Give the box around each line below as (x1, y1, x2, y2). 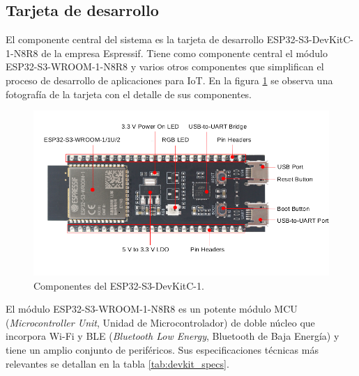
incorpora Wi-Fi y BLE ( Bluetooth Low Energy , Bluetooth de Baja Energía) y (6, 329, 339, 343)
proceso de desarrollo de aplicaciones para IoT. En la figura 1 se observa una (6, 72, 333, 87)
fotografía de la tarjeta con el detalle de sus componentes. (6, 86, 252, 101)
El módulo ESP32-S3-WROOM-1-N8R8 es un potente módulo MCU (6, 301, 298, 316)
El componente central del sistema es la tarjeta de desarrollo (6, 32, 264, 47)
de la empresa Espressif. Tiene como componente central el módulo (41, 45, 328, 60)
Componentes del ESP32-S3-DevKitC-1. (33, 278, 204, 292)
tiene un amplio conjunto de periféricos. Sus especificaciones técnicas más (6, 342, 319, 357)
